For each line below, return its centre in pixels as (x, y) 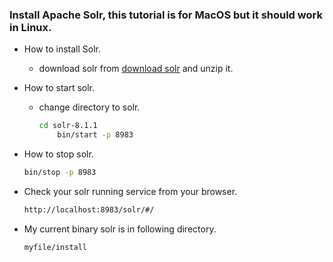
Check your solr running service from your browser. (130, 191)
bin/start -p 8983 (95, 135)
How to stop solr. (58, 154)
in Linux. (30, 27)
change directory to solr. (89, 107)
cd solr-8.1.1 (68, 126)
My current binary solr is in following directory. (120, 229)
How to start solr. (59, 88)
